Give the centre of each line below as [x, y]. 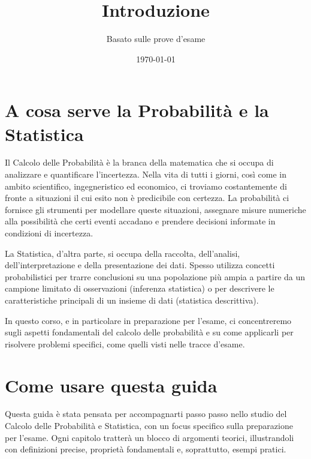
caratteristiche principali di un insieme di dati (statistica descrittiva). [132, 300]
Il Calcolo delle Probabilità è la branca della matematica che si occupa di [139, 162]
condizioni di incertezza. [49, 233]
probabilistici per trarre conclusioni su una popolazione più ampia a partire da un [155, 276]
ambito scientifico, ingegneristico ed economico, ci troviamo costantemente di [146, 186]
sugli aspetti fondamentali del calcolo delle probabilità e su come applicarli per [149, 332]
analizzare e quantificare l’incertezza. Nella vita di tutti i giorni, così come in [146, 174]
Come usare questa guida [111, 385]
